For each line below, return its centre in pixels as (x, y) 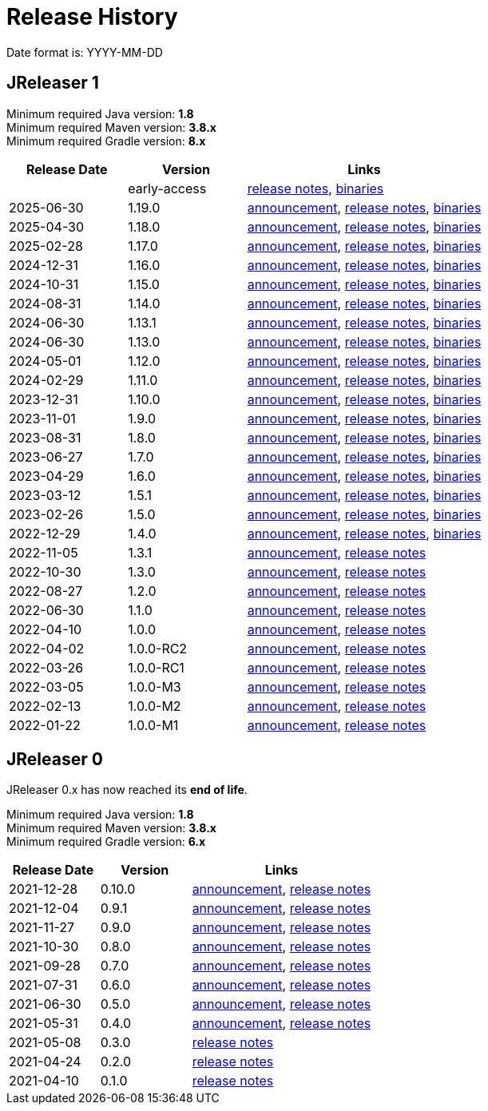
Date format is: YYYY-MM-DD (85, 52)
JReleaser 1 (53, 83)
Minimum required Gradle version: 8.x (106, 141)
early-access (167, 188)
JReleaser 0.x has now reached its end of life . (127, 790)
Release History (92, 17)
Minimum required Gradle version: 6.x (106, 842)
